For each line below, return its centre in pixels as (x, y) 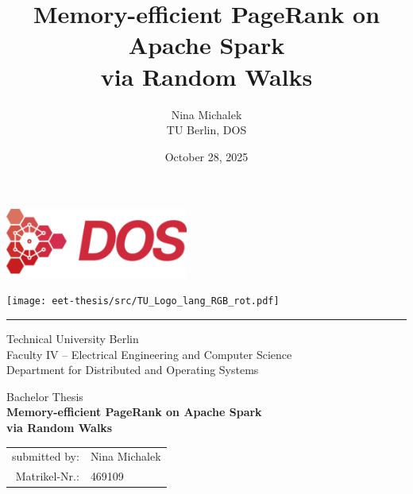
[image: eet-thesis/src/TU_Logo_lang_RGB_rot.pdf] (143, 301)
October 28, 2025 (206, 156)
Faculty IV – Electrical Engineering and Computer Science (149, 354)
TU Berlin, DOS (206, 130)
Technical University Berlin (73, 339)
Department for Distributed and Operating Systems (133, 370)
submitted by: (46, 456)
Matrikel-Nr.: (47, 476)
